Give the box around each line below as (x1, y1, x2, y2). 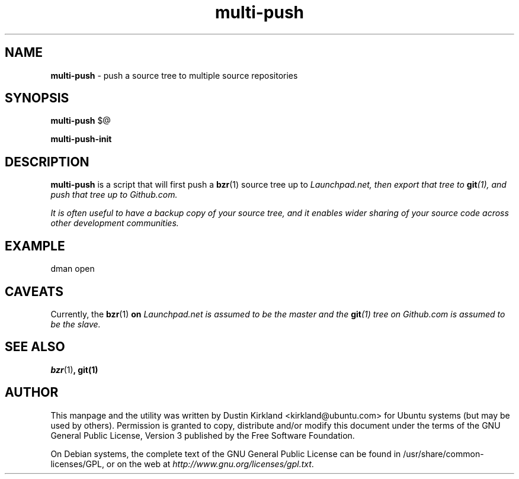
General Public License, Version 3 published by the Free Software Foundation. (50, 430, 355, 441)
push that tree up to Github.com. (50, 189, 178, 200)
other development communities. (50, 218, 179, 229)
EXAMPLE (5, 238, 65, 253)
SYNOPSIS (5, 91, 69, 106)
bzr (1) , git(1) (50, 364, 98, 375)
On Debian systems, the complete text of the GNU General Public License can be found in (50, 448, 401, 459)
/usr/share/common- (403, 448, 484, 459)
